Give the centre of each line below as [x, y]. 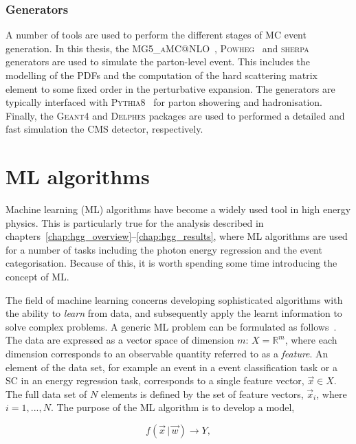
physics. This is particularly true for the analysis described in [135, 222]
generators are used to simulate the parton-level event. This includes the [158, 62]
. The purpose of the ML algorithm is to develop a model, [173, 407]
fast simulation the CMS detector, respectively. [104, 129]
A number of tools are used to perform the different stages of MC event [156, 35]
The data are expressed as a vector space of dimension [120, 340]
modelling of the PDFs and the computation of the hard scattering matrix [162, 75]
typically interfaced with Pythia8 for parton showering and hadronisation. [164, 102]
